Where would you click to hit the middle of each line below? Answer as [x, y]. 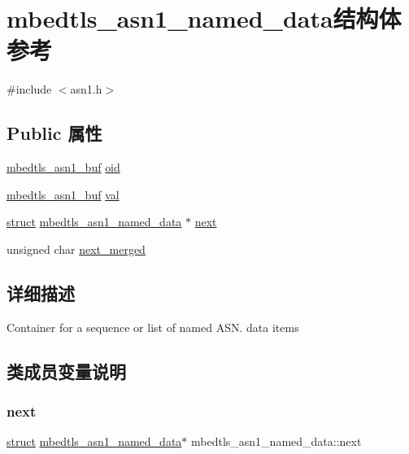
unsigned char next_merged [76, 249]
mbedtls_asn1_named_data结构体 [204, 18]
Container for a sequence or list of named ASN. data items [153, 327]
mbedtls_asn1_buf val [63, 194]
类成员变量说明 [66, 371]
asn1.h [86, 89]
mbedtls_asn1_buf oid [63, 167]
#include [29, 89]
